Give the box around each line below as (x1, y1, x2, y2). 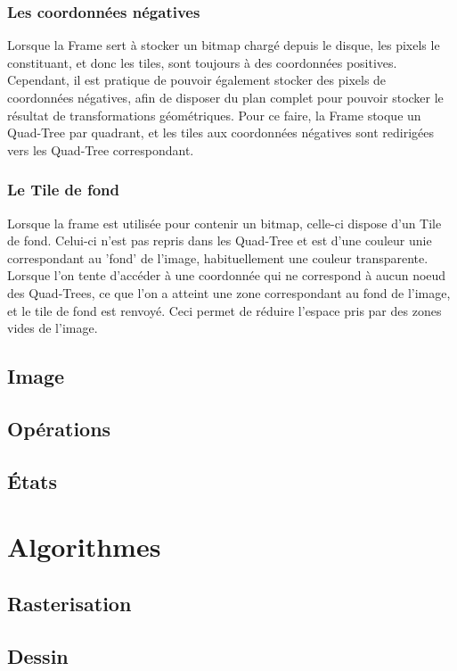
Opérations (7, 414, 111, 442)
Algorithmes (7, 528, 161, 565)
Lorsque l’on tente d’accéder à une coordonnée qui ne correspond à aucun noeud (7, 266, 446, 285)
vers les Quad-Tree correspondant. (7, 140, 194, 159)
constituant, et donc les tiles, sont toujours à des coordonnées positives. (7, 53, 397, 71)
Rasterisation (7, 589, 132, 617)
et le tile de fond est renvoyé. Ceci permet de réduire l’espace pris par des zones (7, 301, 442, 319)
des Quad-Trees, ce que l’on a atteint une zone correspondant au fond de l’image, (7, 283, 451, 302)
